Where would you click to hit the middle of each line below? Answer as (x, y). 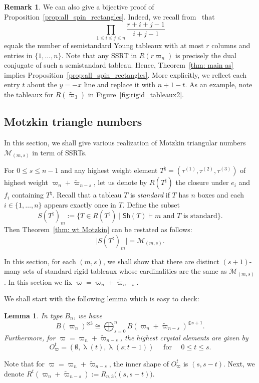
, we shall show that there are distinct (161, 261)
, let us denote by (120, 182)
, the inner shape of (139, 363)
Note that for (24, 363)
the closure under (202, 182)
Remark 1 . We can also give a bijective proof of (79, 7)
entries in (18, 55)
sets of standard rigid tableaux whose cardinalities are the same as (125, 271)
